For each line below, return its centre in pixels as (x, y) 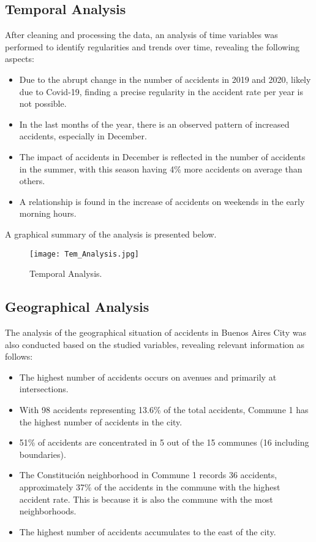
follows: (19, 356)
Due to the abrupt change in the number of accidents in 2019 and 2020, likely (165, 79)
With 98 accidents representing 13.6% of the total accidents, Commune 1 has (164, 409)
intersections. (44, 389)
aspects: (20, 59)
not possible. (43, 103)
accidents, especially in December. (83, 136)
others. (32, 181)
